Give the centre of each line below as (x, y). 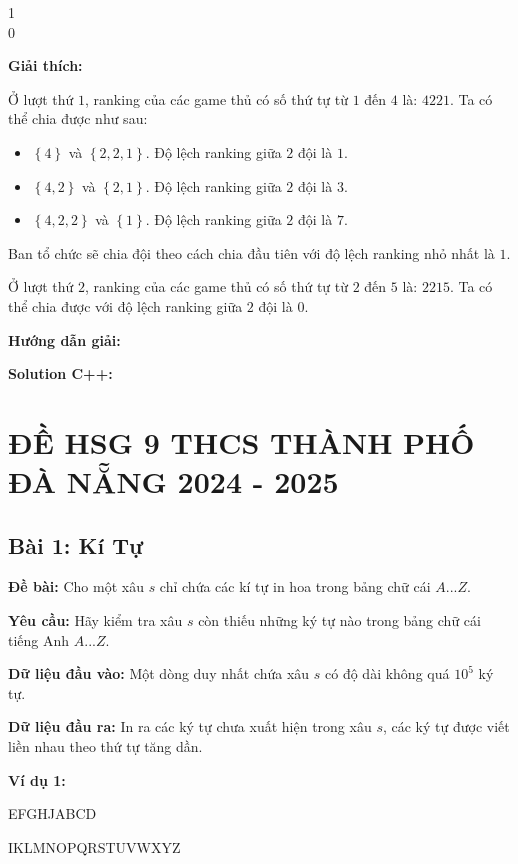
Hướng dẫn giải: (64, 339)
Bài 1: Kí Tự (76, 544)
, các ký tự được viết (446, 726)
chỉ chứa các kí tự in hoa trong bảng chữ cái (295, 586)
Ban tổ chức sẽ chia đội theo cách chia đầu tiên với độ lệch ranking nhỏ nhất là (251, 252)
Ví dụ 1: (37, 779)
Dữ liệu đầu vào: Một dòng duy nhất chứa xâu (159, 673)
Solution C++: (60, 373)
